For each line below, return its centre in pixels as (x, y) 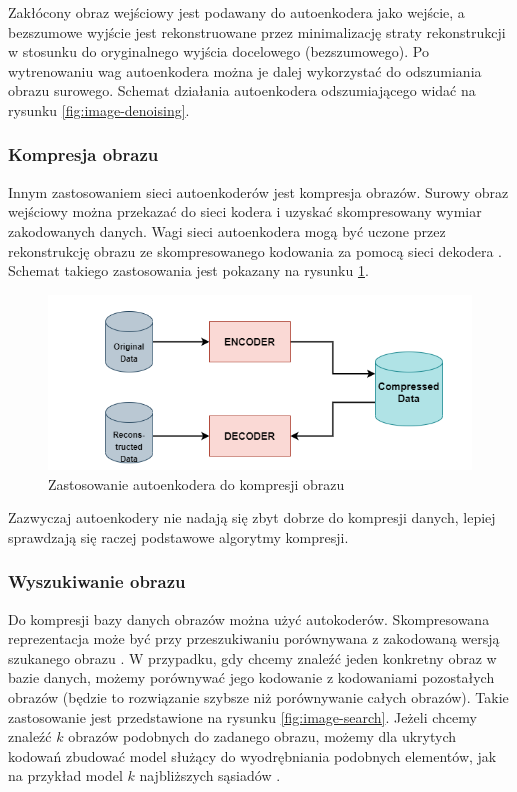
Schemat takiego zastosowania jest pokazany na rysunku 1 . (188, 270)
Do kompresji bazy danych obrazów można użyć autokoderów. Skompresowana (249, 618)
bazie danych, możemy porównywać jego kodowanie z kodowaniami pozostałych (251, 677)
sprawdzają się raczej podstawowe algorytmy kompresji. (178, 536)
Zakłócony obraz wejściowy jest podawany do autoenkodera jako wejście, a (236, 12)
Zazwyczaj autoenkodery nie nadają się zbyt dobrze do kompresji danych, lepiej (252, 517)
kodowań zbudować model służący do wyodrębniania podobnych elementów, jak (252, 755)
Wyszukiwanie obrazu (97, 581)
